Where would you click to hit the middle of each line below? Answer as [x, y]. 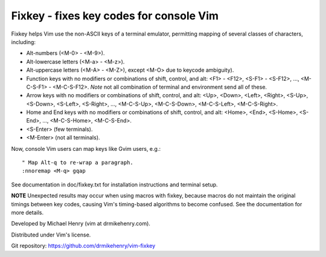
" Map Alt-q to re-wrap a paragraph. [78, 163]
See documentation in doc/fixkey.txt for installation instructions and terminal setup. [114, 185]
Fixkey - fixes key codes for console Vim [115, 16]
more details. [27, 212]
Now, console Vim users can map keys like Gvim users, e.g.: [86, 148]
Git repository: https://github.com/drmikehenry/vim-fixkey [83, 246]
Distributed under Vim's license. [51, 235]
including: [24, 42]
